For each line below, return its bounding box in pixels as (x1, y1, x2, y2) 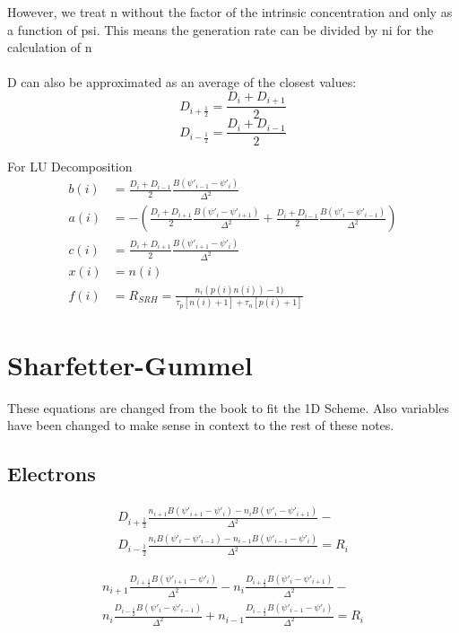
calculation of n (7, 38, 92, 57)
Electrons (7, 460, 96, 488)
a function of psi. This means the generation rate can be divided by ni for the (7, 20, 434, 39)
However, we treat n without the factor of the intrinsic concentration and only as (7, 3, 453, 21)
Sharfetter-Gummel (7, 346, 253, 382)
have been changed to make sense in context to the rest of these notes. (7, 416, 394, 435)
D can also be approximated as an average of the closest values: (7, 73, 357, 92)
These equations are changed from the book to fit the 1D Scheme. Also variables (7, 398, 449, 417)
